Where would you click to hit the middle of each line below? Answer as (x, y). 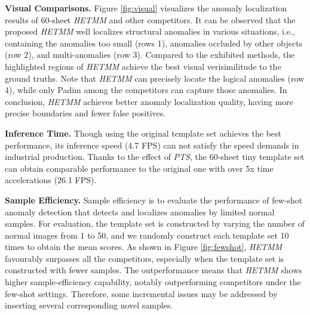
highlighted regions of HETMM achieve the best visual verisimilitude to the (143, 66)
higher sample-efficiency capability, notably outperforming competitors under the (153, 282)
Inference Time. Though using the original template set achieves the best (143, 133)
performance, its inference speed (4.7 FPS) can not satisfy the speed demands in (152, 145)
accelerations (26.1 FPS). (51, 180)
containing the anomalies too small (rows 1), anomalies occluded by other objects (154, 43)
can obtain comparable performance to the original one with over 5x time (139, 168)
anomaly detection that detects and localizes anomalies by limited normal (140, 211)
